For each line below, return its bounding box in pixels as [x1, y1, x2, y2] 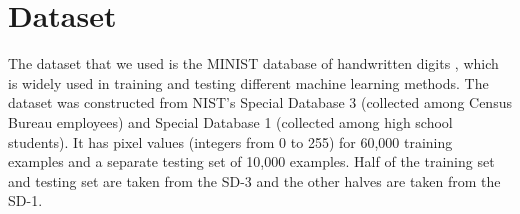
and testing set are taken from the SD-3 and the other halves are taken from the [8, 170, 501, 191]
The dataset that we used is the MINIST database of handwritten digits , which [8, 53, 499, 74]
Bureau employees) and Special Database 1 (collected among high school [8, 111, 453, 132]
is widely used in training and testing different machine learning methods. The [8, 72, 489, 93]
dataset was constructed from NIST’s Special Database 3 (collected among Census [8, 92, 512, 113]
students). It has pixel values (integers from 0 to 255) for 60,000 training [8, 131, 453, 152]
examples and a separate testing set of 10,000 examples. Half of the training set [8, 151, 495, 172]
